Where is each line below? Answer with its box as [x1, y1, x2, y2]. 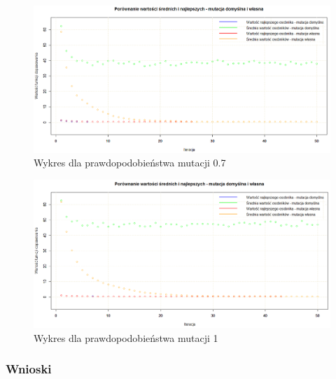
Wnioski [6, 360, 52, 378]
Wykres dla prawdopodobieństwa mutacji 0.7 [34, 155, 226, 170]
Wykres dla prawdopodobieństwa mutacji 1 [34, 330, 218, 345]
